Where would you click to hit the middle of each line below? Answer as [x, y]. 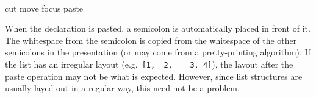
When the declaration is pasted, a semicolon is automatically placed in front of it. [158, 28]
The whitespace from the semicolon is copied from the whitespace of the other [151, 40]
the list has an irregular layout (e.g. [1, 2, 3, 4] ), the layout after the [149, 64]
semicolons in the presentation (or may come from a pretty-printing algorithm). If [158, 52]
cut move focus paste [44, 8]
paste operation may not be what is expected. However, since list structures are [154, 76]
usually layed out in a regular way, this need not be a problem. [122, 88]
